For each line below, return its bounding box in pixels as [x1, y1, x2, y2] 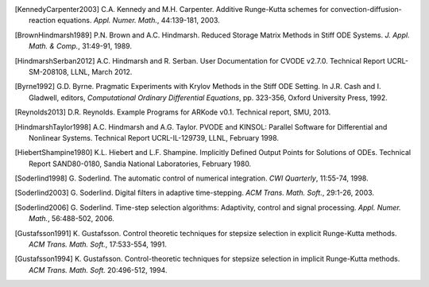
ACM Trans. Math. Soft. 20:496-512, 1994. [29, 265, 168, 274]
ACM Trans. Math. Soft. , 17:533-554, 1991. [29, 239, 167, 250]
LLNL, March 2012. [70, 67, 133, 76]
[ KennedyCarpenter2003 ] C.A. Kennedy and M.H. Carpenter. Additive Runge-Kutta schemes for [14, 5, 329, 14]
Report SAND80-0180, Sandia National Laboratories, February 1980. [29, 159, 252, 169]
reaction [29, 16, 56, 25]
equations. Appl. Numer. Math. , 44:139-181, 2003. [56, 16, 220, 25]
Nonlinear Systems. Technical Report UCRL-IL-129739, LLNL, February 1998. [29, 133, 280, 142]
